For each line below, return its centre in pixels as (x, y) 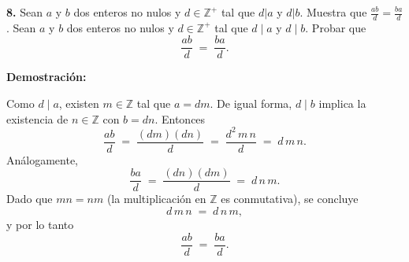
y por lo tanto (40, 225)
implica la (342, 103)
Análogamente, (42, 159)
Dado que (30, 199)
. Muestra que (333, 12)
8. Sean (24, 12)
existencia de (37, 118)
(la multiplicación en (156, 199)
